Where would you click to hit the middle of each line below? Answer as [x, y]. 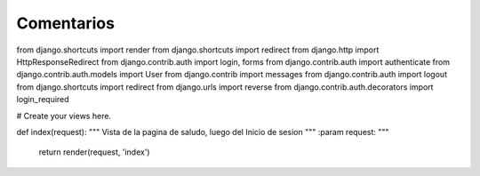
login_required [43, 100]
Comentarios [66, 23]
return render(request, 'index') [94, 152]
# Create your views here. [64, 116]
